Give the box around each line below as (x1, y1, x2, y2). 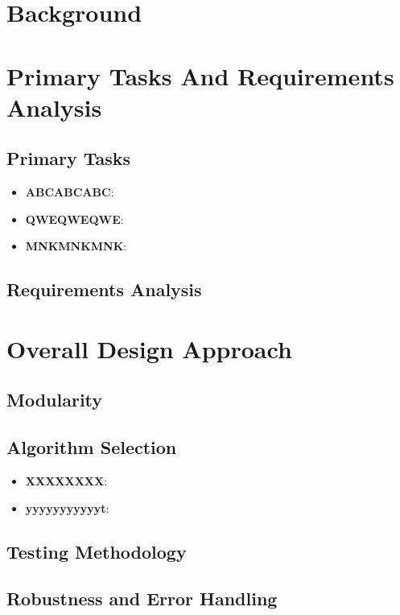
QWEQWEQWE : (25, 210, 124, 227)
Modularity (6, 387, 103, 412)
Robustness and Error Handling (6, 586, 278, 611)
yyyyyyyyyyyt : (25, 499, 109, 516)
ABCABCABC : (25, 184, 114, 200)
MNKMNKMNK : (25, 237, 127, 254)
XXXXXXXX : (25, 473, 108, 489)
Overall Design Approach (6, 332, 292, 365)
